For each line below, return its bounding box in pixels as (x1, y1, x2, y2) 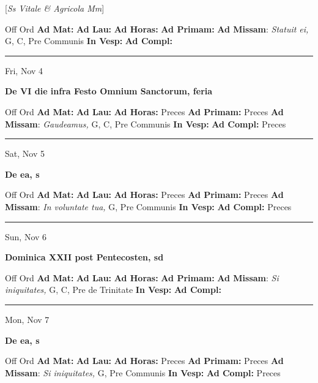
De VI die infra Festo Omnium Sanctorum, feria (5, 85, 213, 97)
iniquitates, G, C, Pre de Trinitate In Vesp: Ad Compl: (5, 283, 221, 296)
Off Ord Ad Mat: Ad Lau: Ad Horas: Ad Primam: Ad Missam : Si (5, 271, 279, 284)
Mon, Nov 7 (5, 313, 50, 325)
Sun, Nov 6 (5, 230, 47, 243)
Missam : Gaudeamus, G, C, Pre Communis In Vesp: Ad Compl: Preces (5, 117, 286, 130)
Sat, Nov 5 (5, 147, 45, 160)
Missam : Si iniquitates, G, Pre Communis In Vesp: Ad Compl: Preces (5, 366, 281, 379)
